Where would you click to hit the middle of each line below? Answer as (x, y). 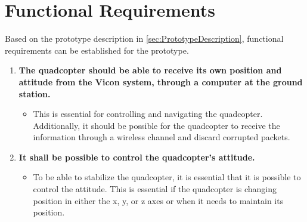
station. (35, 93)
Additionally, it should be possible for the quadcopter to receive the (156, 125)
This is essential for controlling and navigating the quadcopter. (148, 114)
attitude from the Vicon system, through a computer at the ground (161, 81)
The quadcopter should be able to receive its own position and (150, 70)
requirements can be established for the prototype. (97, 50)
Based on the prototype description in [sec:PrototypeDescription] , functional (144, 38)
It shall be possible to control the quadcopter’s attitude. (137, 157)
